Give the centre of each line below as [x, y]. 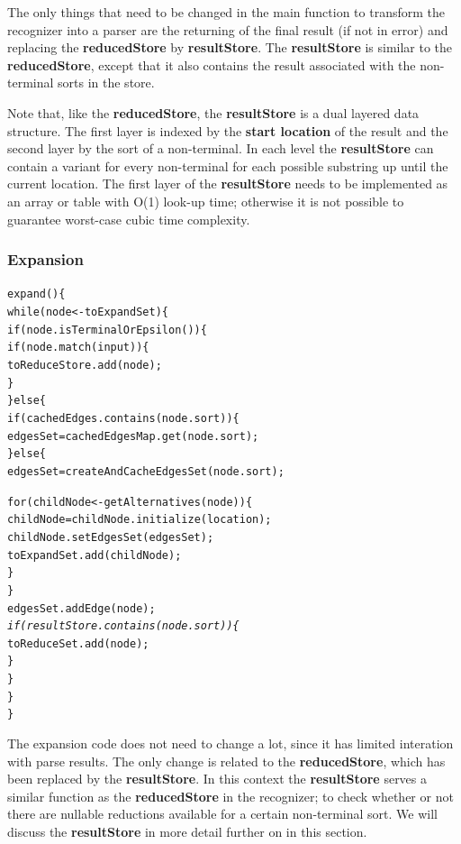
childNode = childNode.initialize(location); [140, 520]
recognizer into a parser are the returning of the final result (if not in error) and [228, 29]
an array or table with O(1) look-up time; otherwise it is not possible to [206, 201]
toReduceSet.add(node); [78, 643]
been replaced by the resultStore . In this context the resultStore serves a [217, 779]
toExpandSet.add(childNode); [95, 555]
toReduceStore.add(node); [85, 365]
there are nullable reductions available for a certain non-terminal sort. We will [223, 814]
